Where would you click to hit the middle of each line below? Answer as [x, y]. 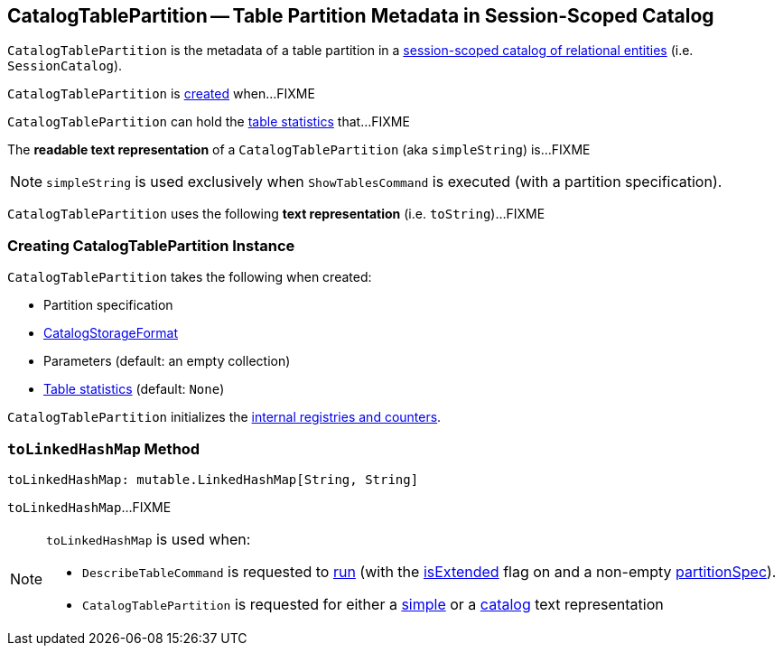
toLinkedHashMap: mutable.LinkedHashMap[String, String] [213, 479]
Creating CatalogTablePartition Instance [151, 245]
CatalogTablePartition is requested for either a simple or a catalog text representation [373, 604]
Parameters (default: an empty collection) [167, 361]
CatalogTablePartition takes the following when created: [190, 277]
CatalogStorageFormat [111, 333]
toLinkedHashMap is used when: [149, 539]
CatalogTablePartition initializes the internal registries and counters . [224, 417]
